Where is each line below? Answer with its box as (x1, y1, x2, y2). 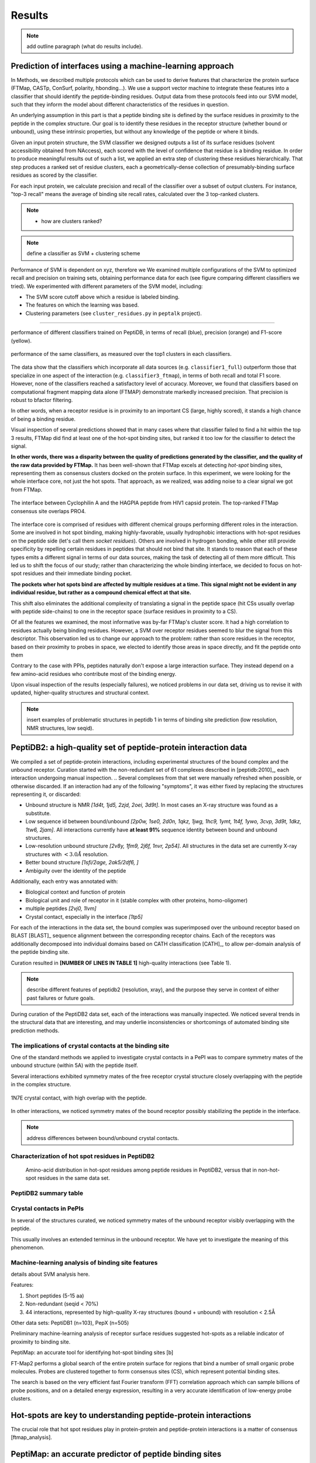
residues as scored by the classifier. (11, 171, 98, 178)
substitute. (25, 809, 51, 816)
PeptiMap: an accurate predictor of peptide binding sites (11, 1449, 222, 1459)
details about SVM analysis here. (11, 1270, 90, 1278)
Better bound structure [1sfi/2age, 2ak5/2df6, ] (25, 859, 139, 866)
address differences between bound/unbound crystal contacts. (26, 1134, 180, 1141)
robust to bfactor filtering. (11, 396, 73, 403)
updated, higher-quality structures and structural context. (11, 689, 150, 696)
